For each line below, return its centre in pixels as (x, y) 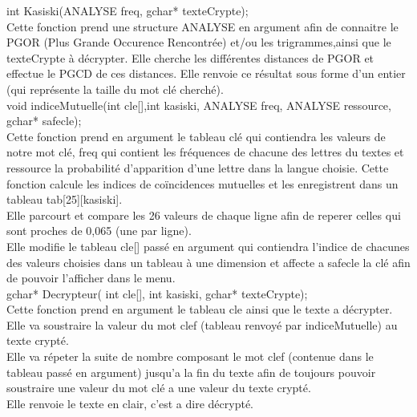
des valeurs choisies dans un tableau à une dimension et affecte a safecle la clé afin (208, 262)
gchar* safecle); (44, 121)
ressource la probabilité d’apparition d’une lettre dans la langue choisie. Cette (198, 167)
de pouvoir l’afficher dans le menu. (91, 278)
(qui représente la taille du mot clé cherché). (115, 89)
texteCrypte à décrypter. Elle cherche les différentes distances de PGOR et (190, 57)
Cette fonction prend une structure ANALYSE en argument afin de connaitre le (202, 26)
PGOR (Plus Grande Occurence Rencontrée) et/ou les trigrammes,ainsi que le (199, 42)
